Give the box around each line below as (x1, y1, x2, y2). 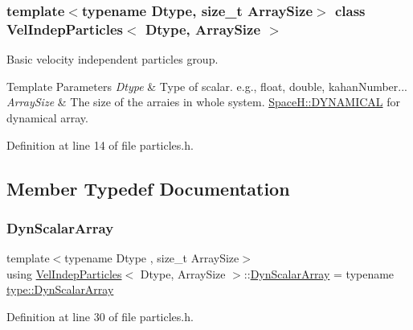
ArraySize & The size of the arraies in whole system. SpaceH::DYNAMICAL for (6, 93, 400, 110)
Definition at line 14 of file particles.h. (6, 136, 194, 153)
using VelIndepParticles (6, 265, 122, 282)
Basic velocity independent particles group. (6, 51, 219, 68)
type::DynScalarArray (6, 281, 114, 298)
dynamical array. (6, 109, 88, 126)
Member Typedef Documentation (6, 175, 290, 200)
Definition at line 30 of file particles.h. (6, 307, 194, 324)
